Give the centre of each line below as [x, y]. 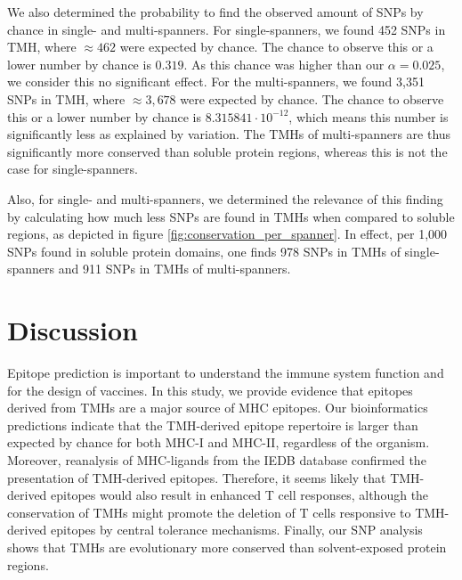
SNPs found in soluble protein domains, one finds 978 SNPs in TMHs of [204, 251]
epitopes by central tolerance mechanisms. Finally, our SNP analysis [237, 530]
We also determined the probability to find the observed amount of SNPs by [215, 12]
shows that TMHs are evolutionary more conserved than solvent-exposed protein [227, 547]
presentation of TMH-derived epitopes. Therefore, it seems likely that [197, 477]
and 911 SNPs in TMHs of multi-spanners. [174, 269]
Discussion [73, 330]
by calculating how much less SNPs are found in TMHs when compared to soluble [231, 216]
